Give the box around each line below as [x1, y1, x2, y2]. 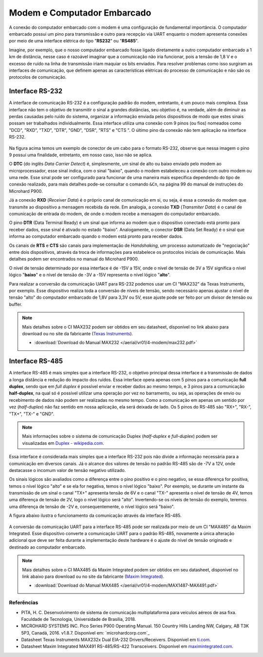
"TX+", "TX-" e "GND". [9, 411, 55, 417]
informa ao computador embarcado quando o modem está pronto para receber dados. [9, 233, 183, 239]
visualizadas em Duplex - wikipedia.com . [22, 440, 104, 446]
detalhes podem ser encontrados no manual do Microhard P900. [9, 256, 139, 262]
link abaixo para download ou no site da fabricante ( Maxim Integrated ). [22, 574, 164, 579]
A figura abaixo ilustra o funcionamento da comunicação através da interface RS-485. [9, 513, 182, 518]
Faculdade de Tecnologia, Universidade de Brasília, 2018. [21, 616, 136, 622]
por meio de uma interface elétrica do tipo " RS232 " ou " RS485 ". [9, 38, 139, 44]
